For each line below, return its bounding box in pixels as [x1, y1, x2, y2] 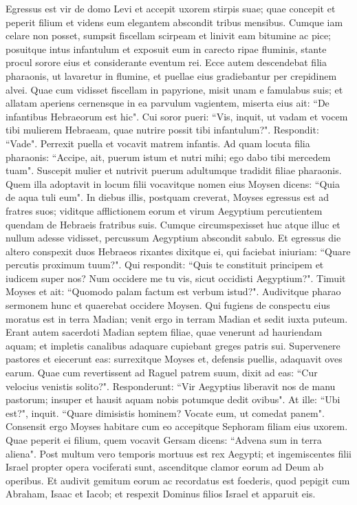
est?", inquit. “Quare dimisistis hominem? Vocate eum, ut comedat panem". [6, 405, 325, 420]
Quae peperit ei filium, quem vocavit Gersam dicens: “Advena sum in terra [6, 433, 322, 447]
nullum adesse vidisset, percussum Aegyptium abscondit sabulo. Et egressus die [6, 230, 341, 245]
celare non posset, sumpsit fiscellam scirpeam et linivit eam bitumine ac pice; [6, 28, 331, 43]
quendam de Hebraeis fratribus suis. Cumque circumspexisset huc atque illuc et [6, 217, 340, 231]
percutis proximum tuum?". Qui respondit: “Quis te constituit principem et [6, 257, 324, 272]
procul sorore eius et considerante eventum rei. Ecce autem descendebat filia [6, 55, 327, 69]
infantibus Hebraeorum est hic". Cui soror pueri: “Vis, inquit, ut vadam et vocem [6, 109, 348, 123]
